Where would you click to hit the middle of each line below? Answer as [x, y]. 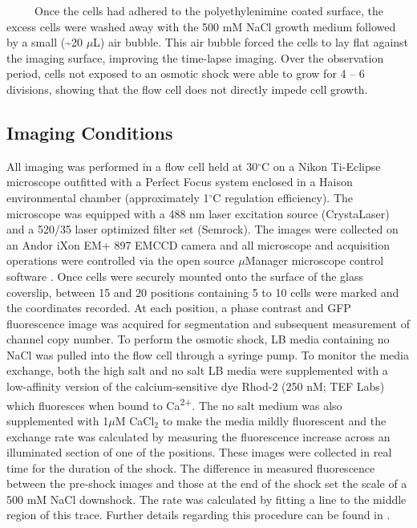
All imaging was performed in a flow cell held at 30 [132, 166]
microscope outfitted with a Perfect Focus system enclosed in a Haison [180, 182]
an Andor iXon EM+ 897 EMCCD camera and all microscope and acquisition [198, 244]
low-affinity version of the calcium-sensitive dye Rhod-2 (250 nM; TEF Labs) [196, 386]
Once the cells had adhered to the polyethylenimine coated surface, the [208, 10]
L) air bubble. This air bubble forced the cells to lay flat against [251, 42]
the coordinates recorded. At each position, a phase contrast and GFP [179, 308]
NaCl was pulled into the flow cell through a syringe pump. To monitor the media [208, 354]
